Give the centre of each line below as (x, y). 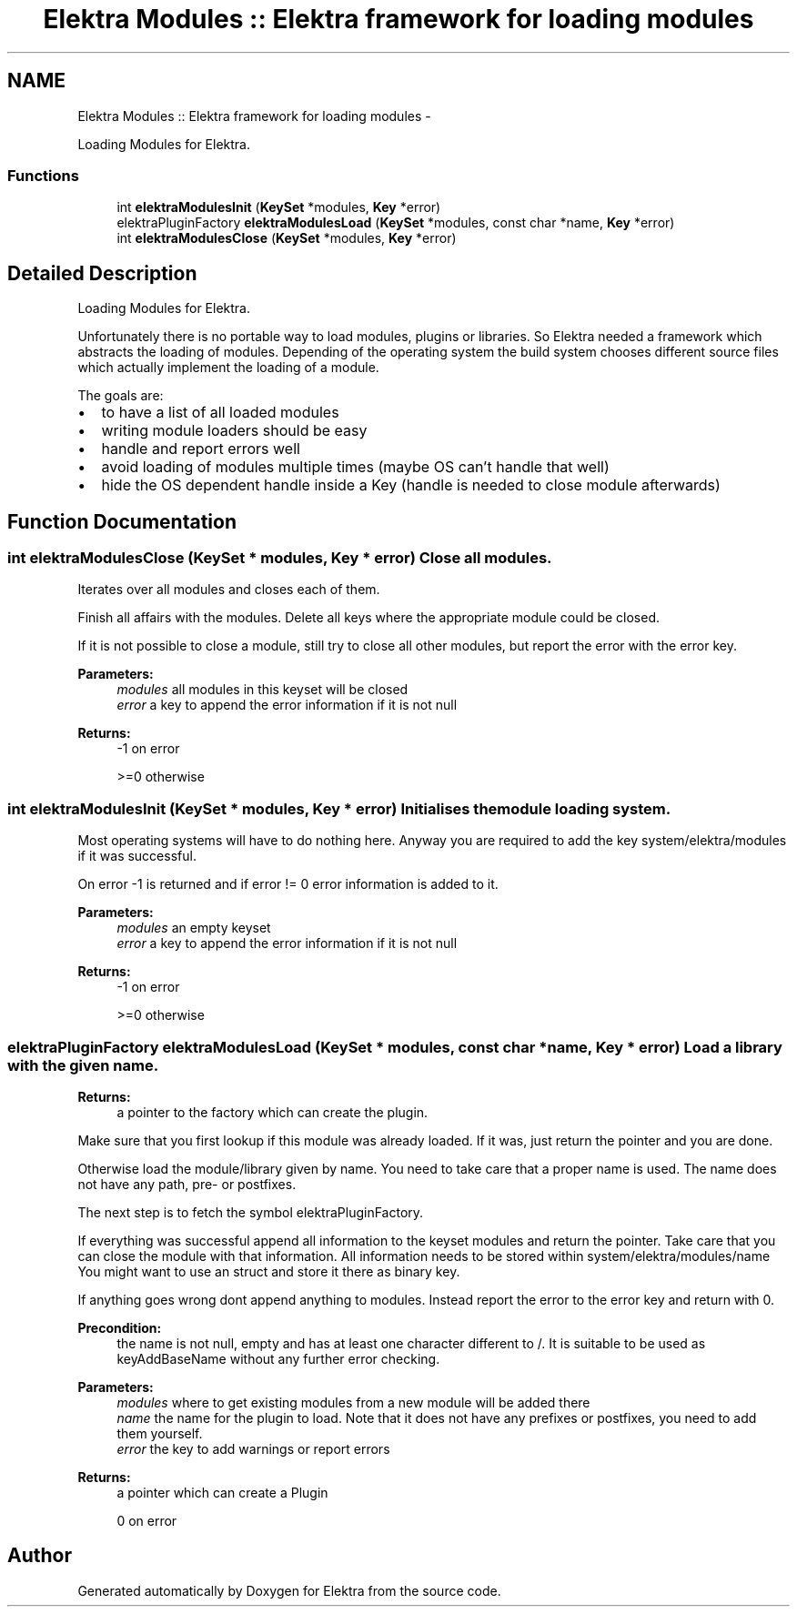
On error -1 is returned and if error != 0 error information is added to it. (288, 884)
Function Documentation (122, 521)
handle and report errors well (201, 449)
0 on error (147, 1520)
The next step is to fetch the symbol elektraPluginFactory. (251, 1212)
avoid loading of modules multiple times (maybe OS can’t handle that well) (355, 467)
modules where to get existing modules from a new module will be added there (353, 1402)
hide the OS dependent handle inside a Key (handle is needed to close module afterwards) (411, 485)
